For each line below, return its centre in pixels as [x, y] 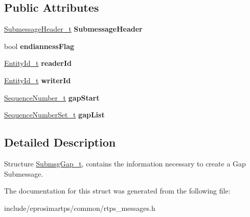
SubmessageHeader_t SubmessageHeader [73, 29]
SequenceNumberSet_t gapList [54, 115]
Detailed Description [60, 142]
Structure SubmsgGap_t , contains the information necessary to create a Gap [125, 163]
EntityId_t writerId [38, 80]
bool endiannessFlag [39, 46]
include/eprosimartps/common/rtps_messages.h [80, 208]
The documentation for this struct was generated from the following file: [117, 191]
